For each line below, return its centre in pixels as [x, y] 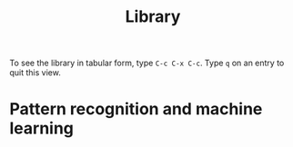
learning [42, 128]
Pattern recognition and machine [136, 109]
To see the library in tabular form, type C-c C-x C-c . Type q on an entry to [147, 63]
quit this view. [35, 73]
